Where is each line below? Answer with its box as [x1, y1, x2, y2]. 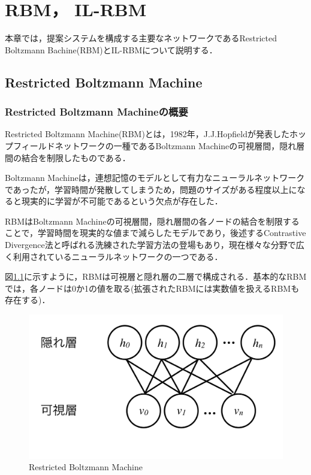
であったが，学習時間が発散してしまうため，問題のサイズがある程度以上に [5, 183, 297, 195]
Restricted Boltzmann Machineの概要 [5, 104, 188, 119]
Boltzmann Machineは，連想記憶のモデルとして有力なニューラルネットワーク [5, 171, 305, 184]
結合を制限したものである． [21, 151, 131, 164]
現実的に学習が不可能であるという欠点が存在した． [21, 195, 223, 207]
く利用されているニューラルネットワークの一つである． [5, 250, 223, 262]
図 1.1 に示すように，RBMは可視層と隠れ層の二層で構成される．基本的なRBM [5, 270, 307, 283]
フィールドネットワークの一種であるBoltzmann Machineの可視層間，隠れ [13, 139, 297, 152]
